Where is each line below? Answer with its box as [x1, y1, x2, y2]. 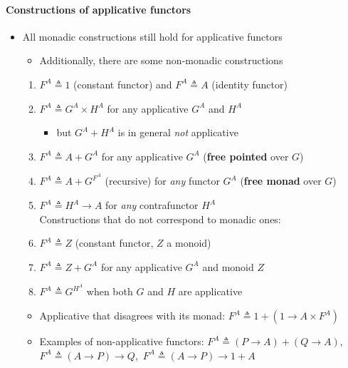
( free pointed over [203, 148, 289, 163]
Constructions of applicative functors [6, 1, 191, 16]
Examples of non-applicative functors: [39, 334, 204, 349]
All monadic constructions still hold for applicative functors [22, 29, 283, 44]
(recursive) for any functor [105, 173, 220, 188]
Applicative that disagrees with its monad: [39, 308, 226, 323]
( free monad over [240, 173, 322, 188]
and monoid [202, 259, 254, 274]
